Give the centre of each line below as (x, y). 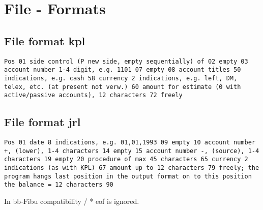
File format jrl (42, 122)
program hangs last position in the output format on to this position (128, 176)
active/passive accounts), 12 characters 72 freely (93, 95)
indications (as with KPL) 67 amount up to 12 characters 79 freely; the (132, 168)
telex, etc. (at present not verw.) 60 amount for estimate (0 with (123, 87)
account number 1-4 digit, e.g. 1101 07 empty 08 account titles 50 (123, 70)
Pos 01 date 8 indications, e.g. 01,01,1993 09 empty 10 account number (130, 143)
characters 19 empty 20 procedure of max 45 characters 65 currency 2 (126, 159)
